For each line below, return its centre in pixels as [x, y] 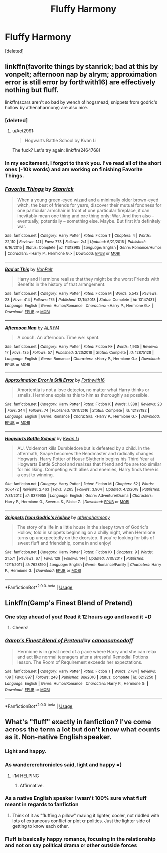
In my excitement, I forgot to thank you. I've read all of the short [83, 163]
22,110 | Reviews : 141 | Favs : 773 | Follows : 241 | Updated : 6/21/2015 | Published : [75, 242]
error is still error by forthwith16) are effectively [80, 82]
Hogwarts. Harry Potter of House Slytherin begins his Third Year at [85, 459]
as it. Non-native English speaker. [58, 737]
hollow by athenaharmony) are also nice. [47, 107]
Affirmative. [32, 785]
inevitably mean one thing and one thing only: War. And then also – [85, 216]
